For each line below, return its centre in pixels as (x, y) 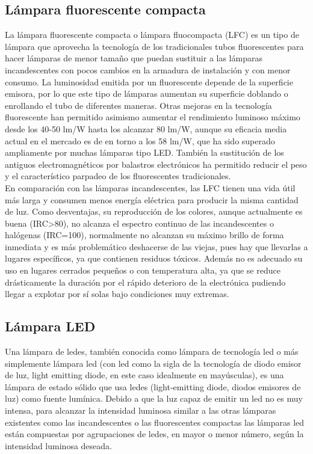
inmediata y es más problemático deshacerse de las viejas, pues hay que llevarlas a (156, 246)
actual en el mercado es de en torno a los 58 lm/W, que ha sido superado (140, 140)
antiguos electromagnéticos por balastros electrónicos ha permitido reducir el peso (156, 164)
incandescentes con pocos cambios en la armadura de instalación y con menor (148, 69)
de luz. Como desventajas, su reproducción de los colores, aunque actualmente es (154, 211)
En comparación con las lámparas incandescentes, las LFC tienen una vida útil (150, 187)
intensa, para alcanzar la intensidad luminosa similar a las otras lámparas (141, 410)
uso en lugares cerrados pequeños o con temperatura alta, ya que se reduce (143, 270)
